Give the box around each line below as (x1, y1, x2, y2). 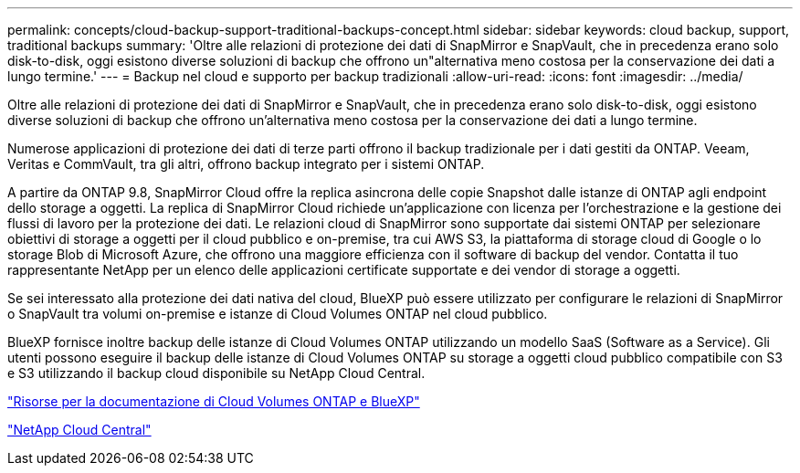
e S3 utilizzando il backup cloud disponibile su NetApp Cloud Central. (7, 365, 426, 381)
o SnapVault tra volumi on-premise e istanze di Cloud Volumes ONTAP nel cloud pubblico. (7, 306, 548, 321)
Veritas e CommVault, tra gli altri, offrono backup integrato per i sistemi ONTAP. (7, 156, 485, 172)
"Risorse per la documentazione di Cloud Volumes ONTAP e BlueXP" (7, 394, 420, 409)
